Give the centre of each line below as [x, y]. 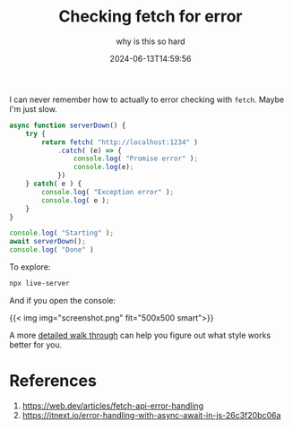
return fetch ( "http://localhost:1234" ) [120, 142]
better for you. [36, 344]
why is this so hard [151, 41]
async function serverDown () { [68, 125]
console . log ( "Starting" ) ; [62, 233]
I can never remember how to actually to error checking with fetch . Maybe [147, 99]
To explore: [30, 267]
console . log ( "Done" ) [52, 250]
